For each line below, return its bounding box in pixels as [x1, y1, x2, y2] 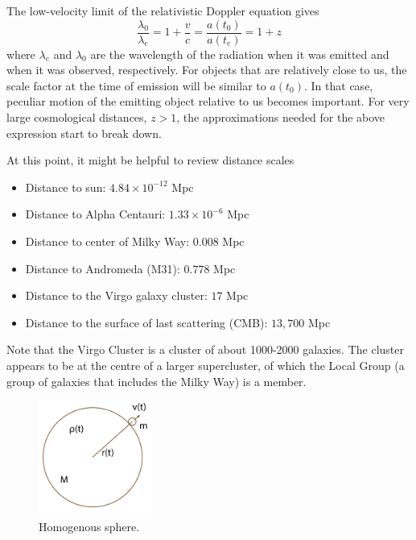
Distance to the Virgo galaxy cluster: [25, 287, 208, 304]
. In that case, [304, 77, 373, 93]
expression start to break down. [6, 124, 162, 141]
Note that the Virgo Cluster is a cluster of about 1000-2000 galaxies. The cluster [6, 341, 405, 358]
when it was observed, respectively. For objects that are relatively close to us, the [6, 61, 407, 78]
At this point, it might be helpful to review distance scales [6, 152, 294, 168]
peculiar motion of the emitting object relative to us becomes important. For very [6, 93, 410, 110]
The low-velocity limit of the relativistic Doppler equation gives [6, 2, 319, 19]
